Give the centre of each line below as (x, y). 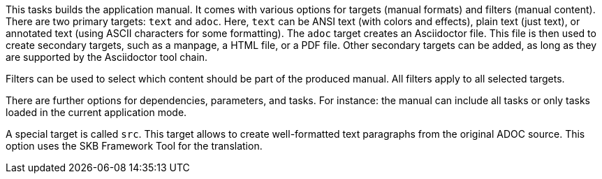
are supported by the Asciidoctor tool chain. (107, 57)
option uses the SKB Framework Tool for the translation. (134, 146)
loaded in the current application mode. (96, 112)
